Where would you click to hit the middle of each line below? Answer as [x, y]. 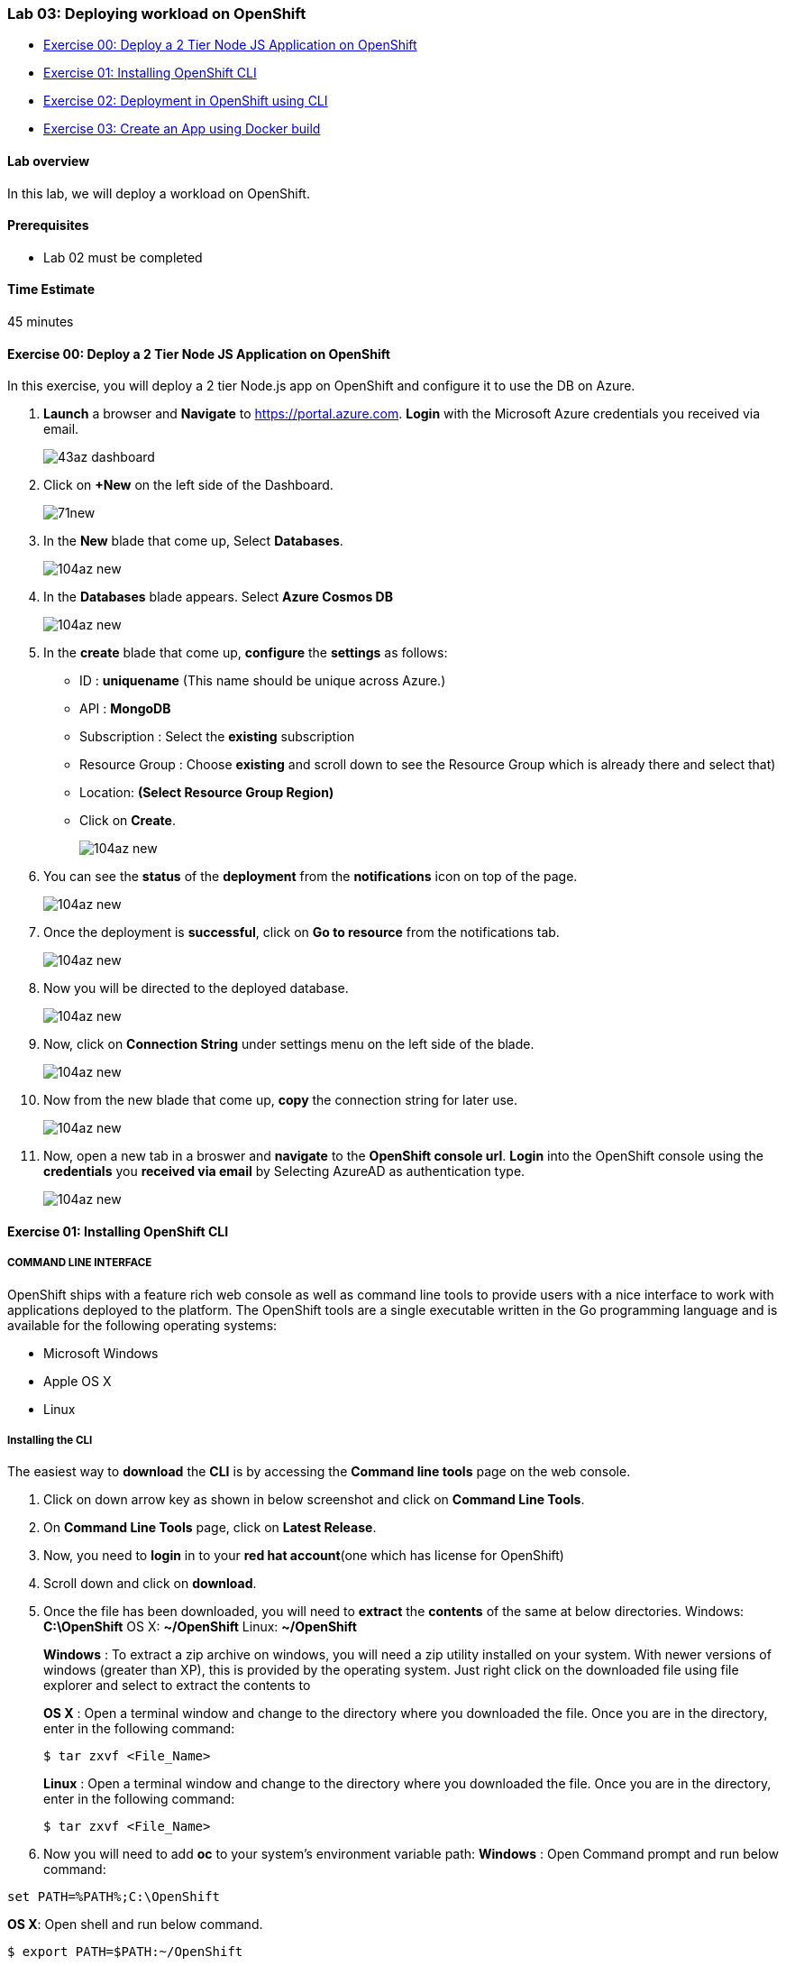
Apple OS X [78, 1381]
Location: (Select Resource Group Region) [207, 793]
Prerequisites [48, 225]
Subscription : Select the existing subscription [217, 737]
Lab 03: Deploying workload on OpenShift [157, 14]
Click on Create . [128, 821]
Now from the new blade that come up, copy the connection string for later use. [281, 1100]
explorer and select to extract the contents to [177, 1686]
